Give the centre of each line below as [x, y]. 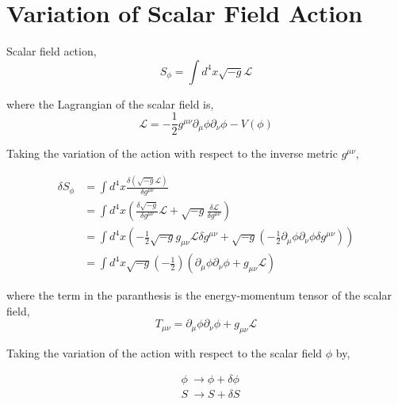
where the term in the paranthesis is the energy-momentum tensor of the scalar [199, 295]
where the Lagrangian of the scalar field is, [110, 103]
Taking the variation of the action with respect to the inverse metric [172, 153]
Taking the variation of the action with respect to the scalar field [165, 353]
